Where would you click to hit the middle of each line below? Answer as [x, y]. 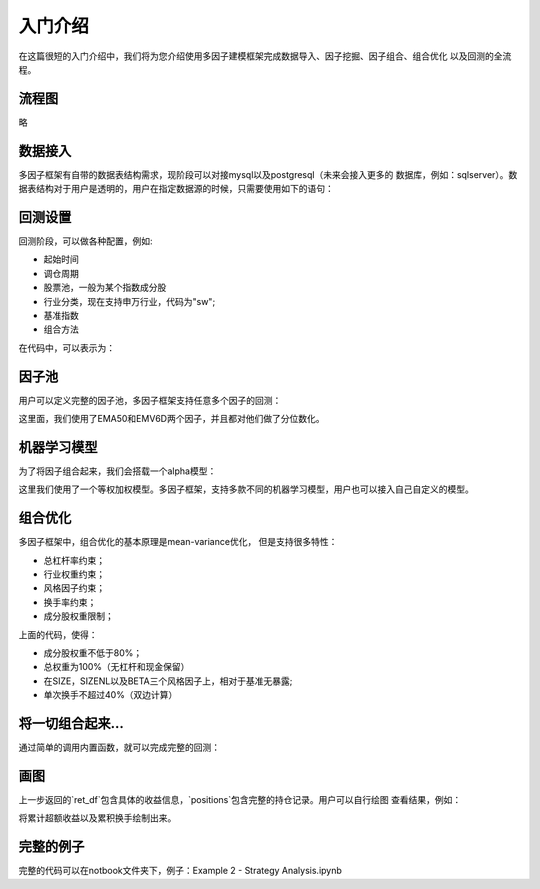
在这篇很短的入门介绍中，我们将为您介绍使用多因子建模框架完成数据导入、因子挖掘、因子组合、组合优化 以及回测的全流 [265, 56]
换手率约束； [70, 602]
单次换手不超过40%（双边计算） [110, 695]
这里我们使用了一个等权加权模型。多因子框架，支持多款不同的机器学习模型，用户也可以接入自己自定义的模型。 [246, 489]
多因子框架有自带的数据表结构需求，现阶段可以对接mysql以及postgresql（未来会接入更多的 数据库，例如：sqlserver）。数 [268, 174]
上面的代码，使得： [58, 634]
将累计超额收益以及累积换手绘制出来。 [97, 818]
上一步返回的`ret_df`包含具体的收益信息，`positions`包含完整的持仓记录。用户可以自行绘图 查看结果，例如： [240, 799]
